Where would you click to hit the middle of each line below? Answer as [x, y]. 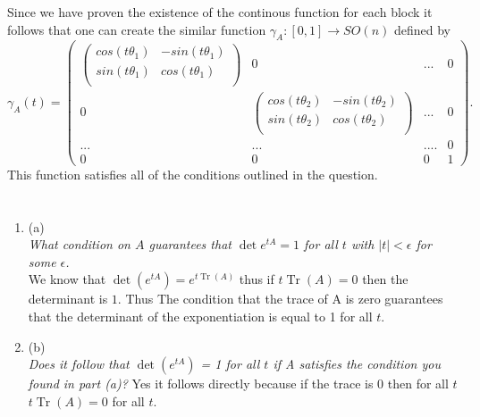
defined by [422, 29]
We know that [67, 279]
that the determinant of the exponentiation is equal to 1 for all [200, 317]
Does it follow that [79, 364]
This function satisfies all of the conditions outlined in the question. [193, 174]
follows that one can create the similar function [137, 29]
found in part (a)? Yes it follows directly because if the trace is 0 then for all [238, 384]
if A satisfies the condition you [357, 364]
